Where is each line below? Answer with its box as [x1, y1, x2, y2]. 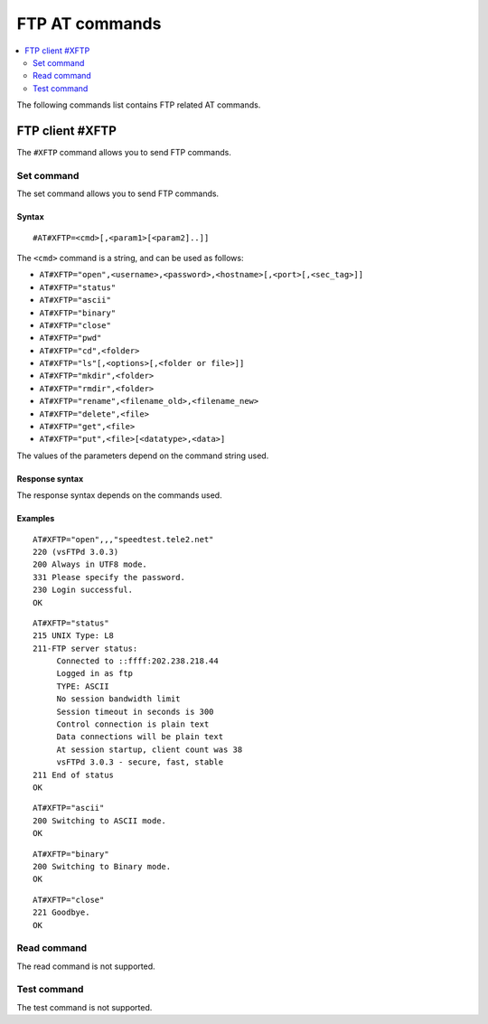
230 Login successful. [33, 585, 134, 596]
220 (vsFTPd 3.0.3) [33, 547, 119, 557]
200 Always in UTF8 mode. [33, 559, 148, 569]
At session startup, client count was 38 [56, 744, 243, 755]
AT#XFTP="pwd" [39, 333, 102, 343]
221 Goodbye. [33, 907, 90, 917]
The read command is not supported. [16, 961, 155, 972]
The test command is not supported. [16, 1001, 153, 1012]
